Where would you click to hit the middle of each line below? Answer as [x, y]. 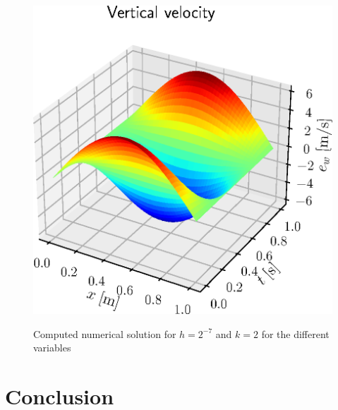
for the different [295, 333]
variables [52, 348]
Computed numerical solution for [105, 333]
